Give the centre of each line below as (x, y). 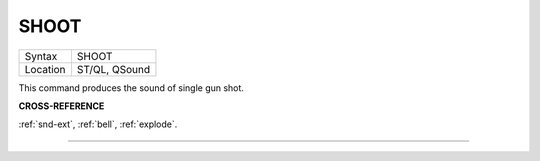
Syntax (41, 56)
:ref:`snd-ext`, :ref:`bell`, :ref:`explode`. (98, 124)
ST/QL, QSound (113, 69)
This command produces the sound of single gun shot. (131, 87)
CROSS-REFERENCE (61, 106)
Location (45, 69)
